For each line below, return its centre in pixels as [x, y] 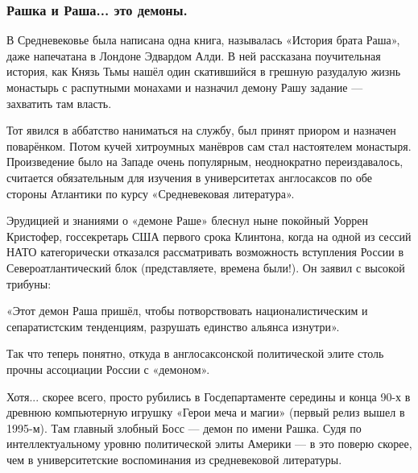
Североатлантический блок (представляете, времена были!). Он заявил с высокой [206, 267]
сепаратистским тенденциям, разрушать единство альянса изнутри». [173, 326]
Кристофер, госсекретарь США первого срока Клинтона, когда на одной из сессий [209, 236]
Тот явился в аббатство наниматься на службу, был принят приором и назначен [201, 130]
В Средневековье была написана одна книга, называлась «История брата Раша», [203, 40]
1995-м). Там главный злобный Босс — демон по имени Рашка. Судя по [184, 427]
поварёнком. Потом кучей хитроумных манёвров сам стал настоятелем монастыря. [209, 145]
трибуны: [29, 283]
